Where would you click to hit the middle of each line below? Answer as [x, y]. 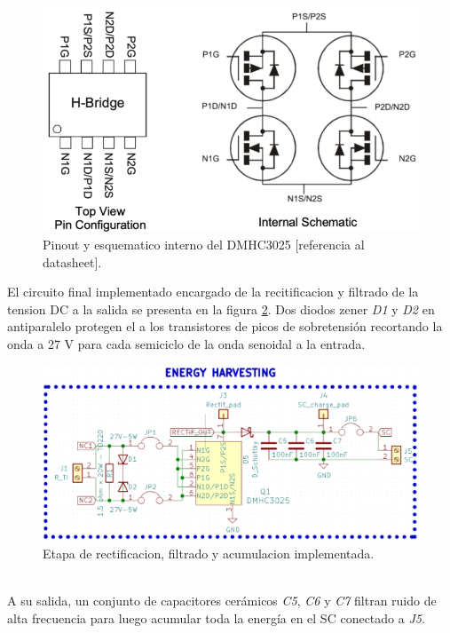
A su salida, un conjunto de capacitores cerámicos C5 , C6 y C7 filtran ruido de [222, 600]
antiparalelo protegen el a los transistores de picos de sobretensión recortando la [225, 326]
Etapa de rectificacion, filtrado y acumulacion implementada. [209, 553]
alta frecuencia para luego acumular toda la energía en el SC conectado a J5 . [216, 617]
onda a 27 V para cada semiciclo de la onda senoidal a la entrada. [186, 344]
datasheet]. [72, 261]
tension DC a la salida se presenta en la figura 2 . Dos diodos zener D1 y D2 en [221, 309]
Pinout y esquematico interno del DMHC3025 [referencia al [204, 245]
